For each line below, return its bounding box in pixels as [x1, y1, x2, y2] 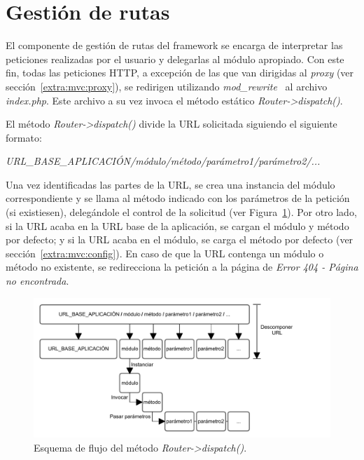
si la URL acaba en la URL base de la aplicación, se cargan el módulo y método [6, 218, 349, 233]
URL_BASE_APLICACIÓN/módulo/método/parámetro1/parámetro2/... [6, 154, 321, 168]
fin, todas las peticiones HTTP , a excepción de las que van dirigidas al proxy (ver [6, 65, 354, 80]
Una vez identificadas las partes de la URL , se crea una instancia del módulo [6, 177, 335, 191]
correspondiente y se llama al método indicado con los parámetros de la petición [6, 191, 350, 205]
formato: [6, 130, 42, 144]
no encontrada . [6, 273, 69, 288]
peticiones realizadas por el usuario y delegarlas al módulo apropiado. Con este [6, 51, 344, 66]
